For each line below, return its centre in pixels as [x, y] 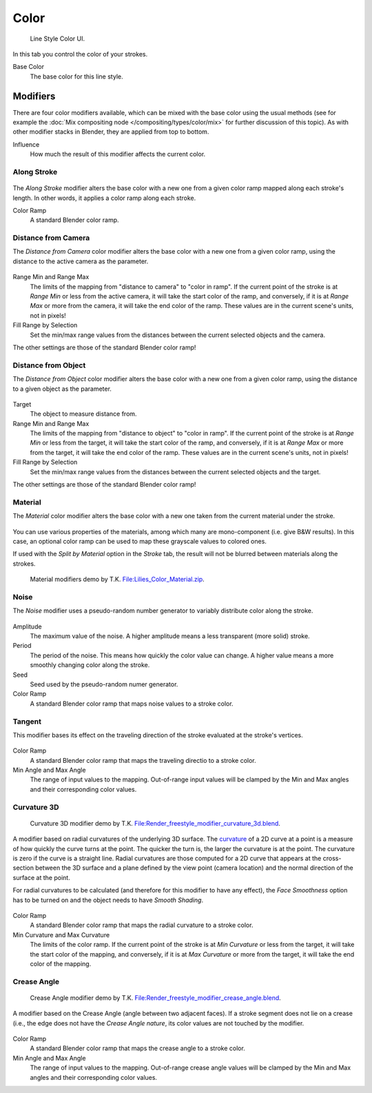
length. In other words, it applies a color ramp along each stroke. [104, 198]
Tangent [27, 722]
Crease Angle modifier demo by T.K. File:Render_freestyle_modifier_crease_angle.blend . [156, 998]
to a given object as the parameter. [62, 389]
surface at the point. [41, 877]
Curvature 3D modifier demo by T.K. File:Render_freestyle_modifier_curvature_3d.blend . [155, 823]
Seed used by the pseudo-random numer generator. [104, 684]
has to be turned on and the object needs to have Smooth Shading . [108, 900]
